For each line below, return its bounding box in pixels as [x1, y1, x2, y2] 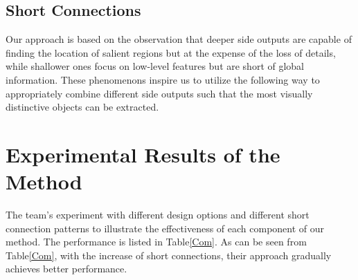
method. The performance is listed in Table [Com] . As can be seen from [6, 234, 307, 249]
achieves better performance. [6, 261, 127, 276]
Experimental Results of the [6, 140, 280, 168]
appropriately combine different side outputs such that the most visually [6, 86, 313, 100]
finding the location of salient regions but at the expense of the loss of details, [6, 45, 336, 59]
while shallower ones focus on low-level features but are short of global [6, 59, 305, 73]
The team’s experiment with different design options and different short [6, 207, 310, 222]
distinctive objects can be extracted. [6, 100, 159, 114]
